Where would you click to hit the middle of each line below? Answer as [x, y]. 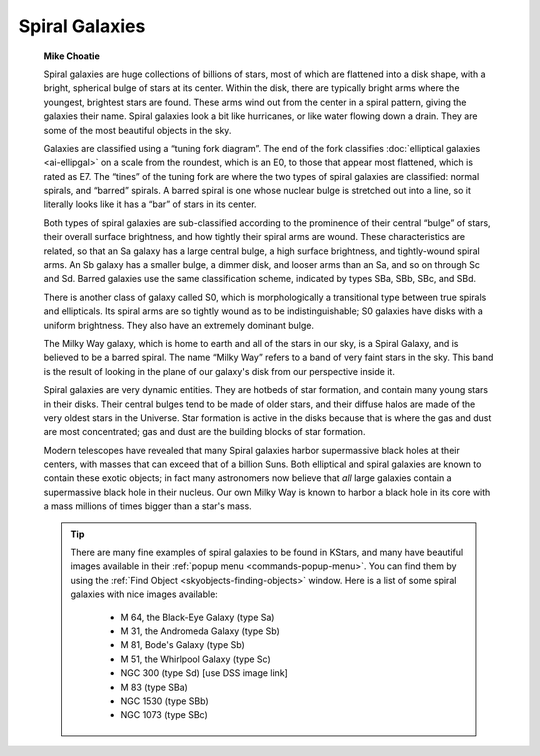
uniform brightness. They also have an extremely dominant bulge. [179, 325]
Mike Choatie [71, 56]
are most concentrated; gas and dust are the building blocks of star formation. [204, 432]
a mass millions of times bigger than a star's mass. [147, 506]
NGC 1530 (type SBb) [164, 701]
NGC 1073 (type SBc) [164, 715]
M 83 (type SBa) [154, 687]
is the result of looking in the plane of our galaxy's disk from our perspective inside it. [219, 371]
